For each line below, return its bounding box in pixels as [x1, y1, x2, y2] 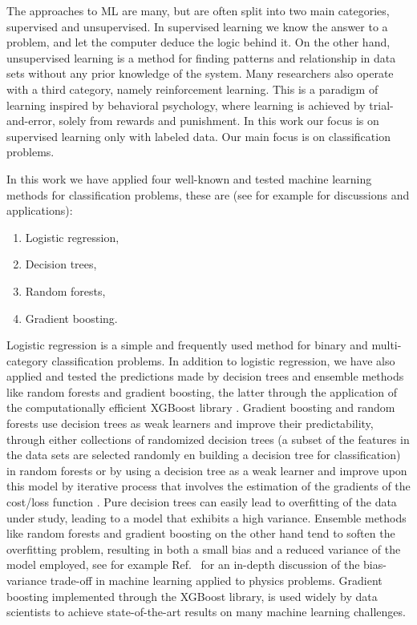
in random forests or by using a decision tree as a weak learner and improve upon [6, 462, 407, 478]
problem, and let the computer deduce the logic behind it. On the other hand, [6, 34, 391, 50]
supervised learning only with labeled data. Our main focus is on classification [6, 127, 391, 144]
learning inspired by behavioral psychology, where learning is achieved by [6, 96, 366, 113]
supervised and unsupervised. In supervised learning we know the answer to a [6, 18, 388, 34]
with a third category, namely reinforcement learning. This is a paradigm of [6, 80, 379, 97]
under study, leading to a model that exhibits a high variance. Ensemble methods [6, 509, 407, 526]
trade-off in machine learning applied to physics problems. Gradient [50, 572, 383, 588]
